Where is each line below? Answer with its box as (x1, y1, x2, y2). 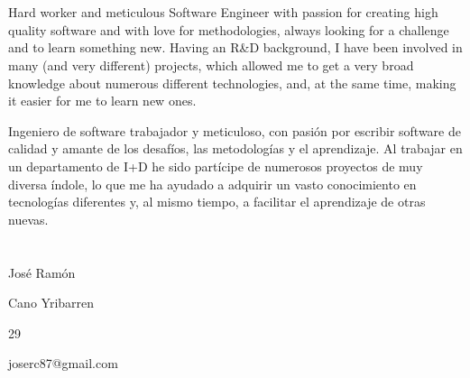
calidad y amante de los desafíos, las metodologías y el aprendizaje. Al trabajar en (8, 139, 463, 158)
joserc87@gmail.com (8, 354, 118, 373)
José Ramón (8, 263, 76, 281)
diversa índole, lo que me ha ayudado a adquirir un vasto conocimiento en (8, 174, 417, 193)
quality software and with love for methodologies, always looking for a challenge (8, 20, 449, 39)
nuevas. (8, 209, 49, 228)
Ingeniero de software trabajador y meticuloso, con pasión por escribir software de (8, 121, 461, 140)
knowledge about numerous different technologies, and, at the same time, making (8, 73, 456, 92)
